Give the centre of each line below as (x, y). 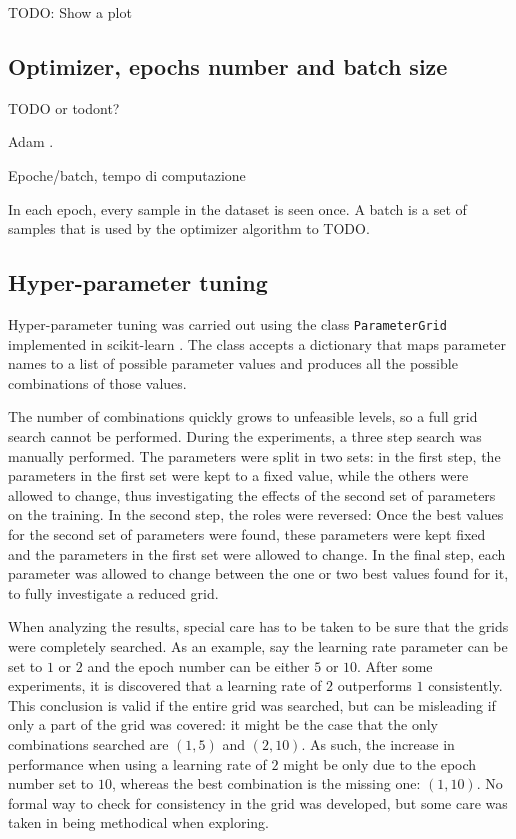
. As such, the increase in (378, 743)
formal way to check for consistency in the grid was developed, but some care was (258, 802)
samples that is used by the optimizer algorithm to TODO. (189, 228)
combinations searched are (88, 743)
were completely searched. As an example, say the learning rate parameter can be (258, 645)
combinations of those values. (97, 382)
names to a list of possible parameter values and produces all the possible (233, 363)
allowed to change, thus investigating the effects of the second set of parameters (252, 494)
